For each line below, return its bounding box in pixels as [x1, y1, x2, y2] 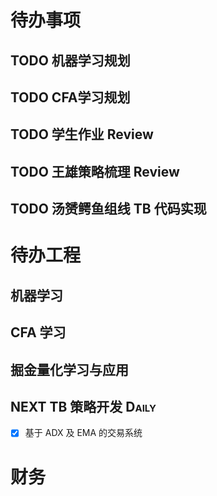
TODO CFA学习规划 [10, 89, 131, 106]
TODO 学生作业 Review [10, 126, 154, 143]
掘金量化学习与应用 [10, 361, 129, 378]
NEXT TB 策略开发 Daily [10, 398, 157, 415]
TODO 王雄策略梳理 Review [10, 163, 180, 180]
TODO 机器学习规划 [10, 52, 131, 69]
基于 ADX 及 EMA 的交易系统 [24, 427, 143, 439]
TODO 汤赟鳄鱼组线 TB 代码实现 [10, 201, 207, 218]
